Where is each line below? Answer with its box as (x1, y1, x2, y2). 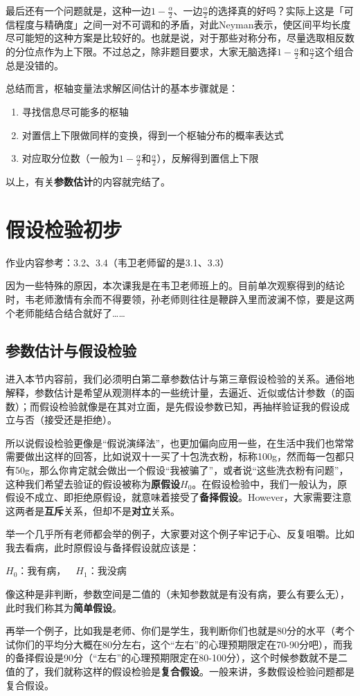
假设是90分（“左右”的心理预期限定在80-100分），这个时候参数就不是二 (34, 650, 348, 665)
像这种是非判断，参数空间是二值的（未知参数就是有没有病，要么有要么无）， (6, 587, 350, 601)
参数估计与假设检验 (6, 339, 136, 360)
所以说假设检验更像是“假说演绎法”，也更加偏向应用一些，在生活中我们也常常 (6, 435, 354, 450)
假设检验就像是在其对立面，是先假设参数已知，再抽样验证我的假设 (39, 399, 340, 413)
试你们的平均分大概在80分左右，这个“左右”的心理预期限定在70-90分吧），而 (6, 637, 343, 651)
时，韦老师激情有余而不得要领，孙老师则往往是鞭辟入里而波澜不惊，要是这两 (6, 291, 354, 306)
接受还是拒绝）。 (44, 412, 117, 427)
